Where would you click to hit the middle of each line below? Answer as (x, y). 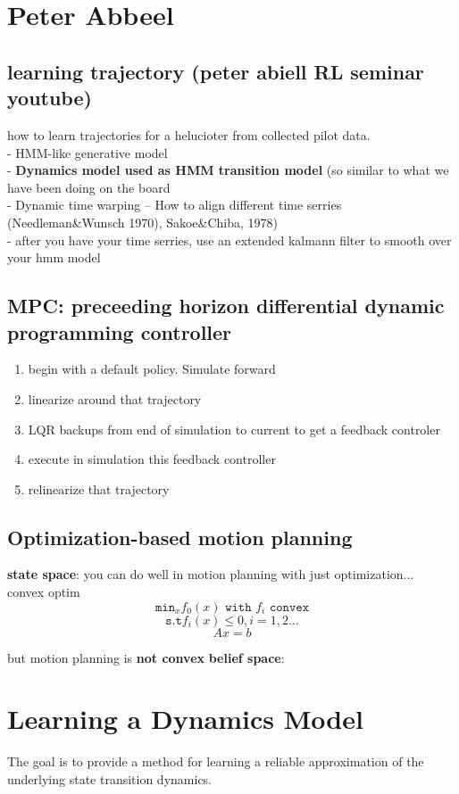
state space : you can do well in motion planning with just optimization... (211, 574)
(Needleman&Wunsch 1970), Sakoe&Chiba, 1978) (143, 222)
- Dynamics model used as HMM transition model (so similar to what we (228, 170)
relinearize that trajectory (99, 488)
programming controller (120, 331)
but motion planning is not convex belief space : (146, 657)
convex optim (44, 592)
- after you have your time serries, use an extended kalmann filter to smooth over (229, 240)
